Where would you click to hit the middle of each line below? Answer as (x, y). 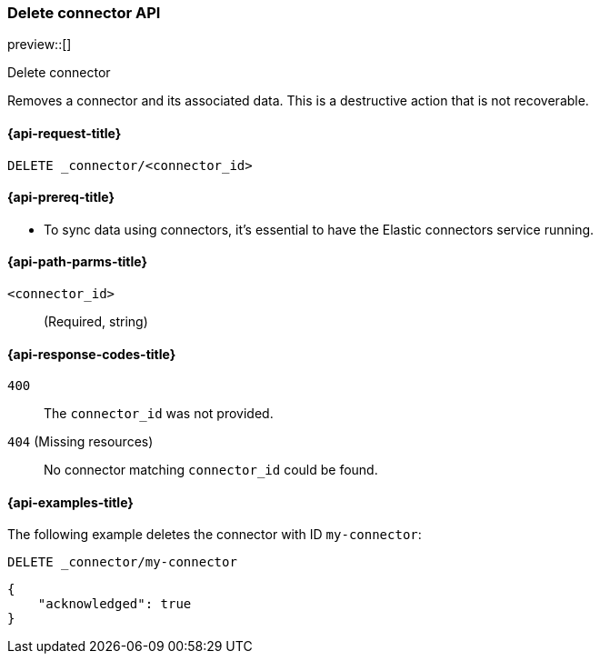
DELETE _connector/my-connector (122, 562)
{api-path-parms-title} (78, 262)
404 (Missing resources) (80, 442)
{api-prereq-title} (61, 197)
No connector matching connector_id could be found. (211, 470)
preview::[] (40, 45)
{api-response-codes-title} (92, 354)
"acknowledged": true (115, 604)
